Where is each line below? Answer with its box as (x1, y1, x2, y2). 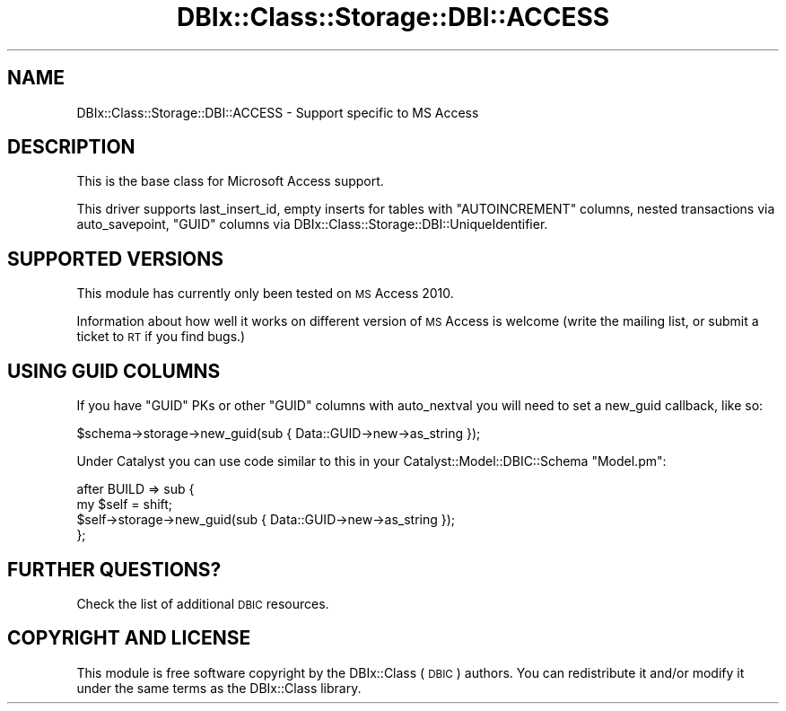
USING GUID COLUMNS (7, 359, 221, 382)
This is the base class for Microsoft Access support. (76, 173, 384, 189)
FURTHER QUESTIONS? (7, 557, 222, 581)
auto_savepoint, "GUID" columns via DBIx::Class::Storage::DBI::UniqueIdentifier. (76, 216, 548, 233)
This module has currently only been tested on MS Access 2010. (76, 285, 454, 302)
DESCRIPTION (7, 136, 135, 159)
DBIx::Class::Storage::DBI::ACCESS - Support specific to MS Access (76, 104, 479, 120)
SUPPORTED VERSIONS (7, 247, 224, 270)
